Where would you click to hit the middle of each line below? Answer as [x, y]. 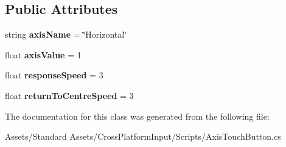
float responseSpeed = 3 [54, 75]
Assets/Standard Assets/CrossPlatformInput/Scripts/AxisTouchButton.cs [143, 136]
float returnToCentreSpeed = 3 [69, 95]
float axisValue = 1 [43, 54]
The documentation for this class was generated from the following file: [137, 116]
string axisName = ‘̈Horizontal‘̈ [66, 34]
